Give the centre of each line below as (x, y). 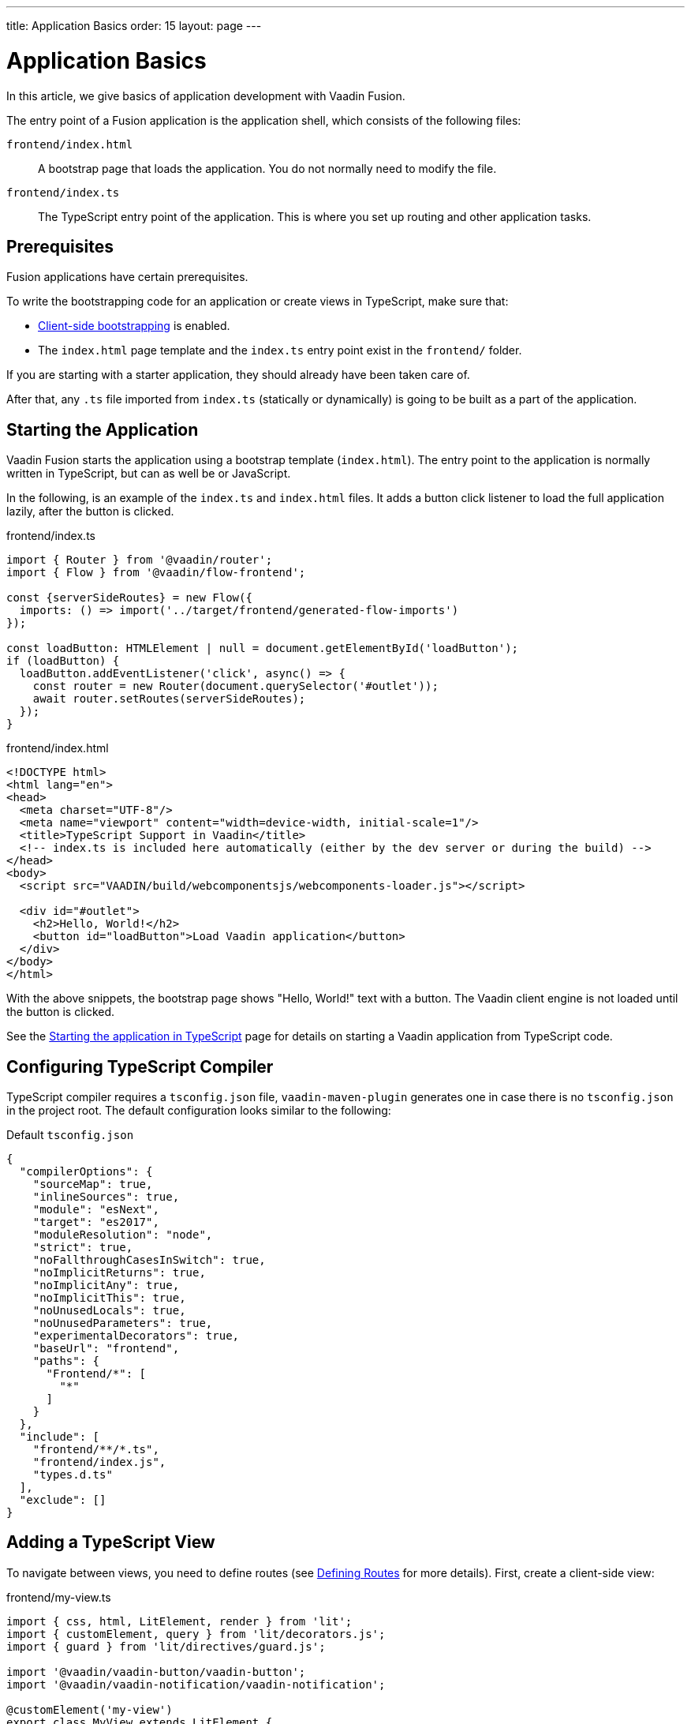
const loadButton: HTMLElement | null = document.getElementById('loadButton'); (263, 648)
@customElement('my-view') (90, 1709)
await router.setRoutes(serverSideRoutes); (169, 699)
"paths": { (66, 1361)
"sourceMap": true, (93, 1184)
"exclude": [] (63, 1500)
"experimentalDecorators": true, (136, 1336)
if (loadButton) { (63, 661)
